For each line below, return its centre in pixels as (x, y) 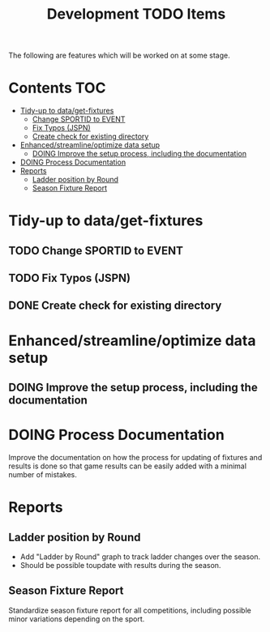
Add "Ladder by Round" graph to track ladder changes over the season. (140, 557)
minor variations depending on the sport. (77, 619)
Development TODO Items (136, 14)
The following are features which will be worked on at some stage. (119, 56)
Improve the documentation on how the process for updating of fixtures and (135, 457)
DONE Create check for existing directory (115, 306)
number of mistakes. (43, 474)
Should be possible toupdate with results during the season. (120, 565)
